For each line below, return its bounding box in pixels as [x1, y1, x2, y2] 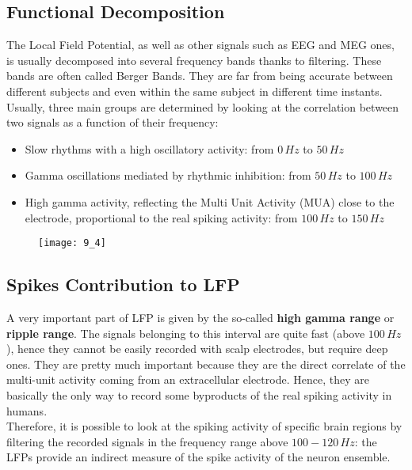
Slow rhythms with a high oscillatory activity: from [25, 140, 274, 157]
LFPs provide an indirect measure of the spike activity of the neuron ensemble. [6, 449, 391, 465]
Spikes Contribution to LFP [6, 272, 240, 297]
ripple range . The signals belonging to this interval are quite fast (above [6, 324, 365, 341]
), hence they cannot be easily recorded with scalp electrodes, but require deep [6, 340, 388, 357]
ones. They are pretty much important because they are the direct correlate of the [6, 355, 406, 372]
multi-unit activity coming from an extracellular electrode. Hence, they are [6, 371, 369, 388]
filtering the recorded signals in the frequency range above [6, 433, 288, 449]
